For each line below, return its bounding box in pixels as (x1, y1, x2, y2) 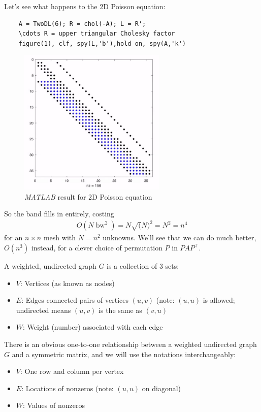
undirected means (16, 304, 71, 315)
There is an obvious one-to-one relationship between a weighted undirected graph (4, 339, 257, 350)
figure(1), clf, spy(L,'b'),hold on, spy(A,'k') (18, 40, 186, 47)
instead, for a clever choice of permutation (31, 242, 162, 253)
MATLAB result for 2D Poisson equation (24, 191, 152, 202)
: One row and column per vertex (20, 366, 124, 376)
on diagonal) (142, 383, 181, 393)
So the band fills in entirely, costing (4, 208, 114, 219)
